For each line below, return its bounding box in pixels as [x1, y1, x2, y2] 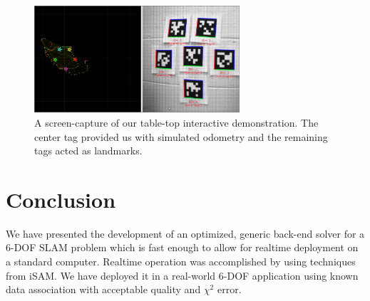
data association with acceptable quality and [6, 282, 201, 297]
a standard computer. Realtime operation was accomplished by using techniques [6, 254, 356, 269]
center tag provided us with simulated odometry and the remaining [34, 129, 328, 144]
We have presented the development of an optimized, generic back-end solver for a [6, 226, 365, 241]
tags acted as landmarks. [34, 143, 143, 158]
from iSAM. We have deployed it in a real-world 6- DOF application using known [6, 268, 359, 282]
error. [217, 282, 242, 297]
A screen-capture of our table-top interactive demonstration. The [34, 115, 319, 130]
